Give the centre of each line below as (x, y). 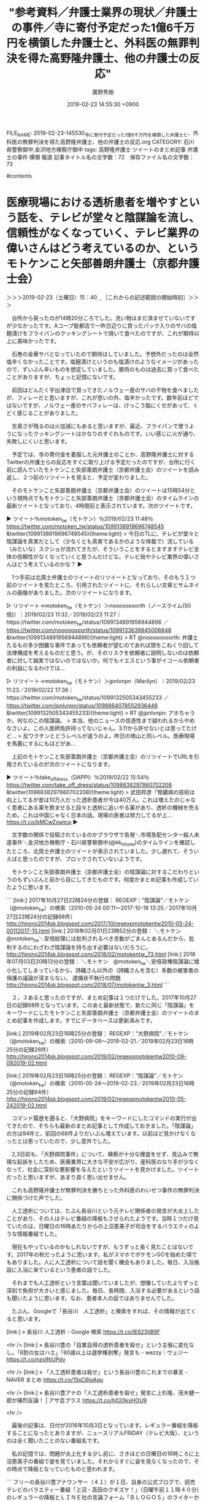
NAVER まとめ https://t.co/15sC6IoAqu (55, 1380)
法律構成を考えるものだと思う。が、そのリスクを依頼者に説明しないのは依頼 (103, 653)
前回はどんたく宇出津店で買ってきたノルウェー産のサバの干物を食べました (105, 390)
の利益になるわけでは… (36, 668)
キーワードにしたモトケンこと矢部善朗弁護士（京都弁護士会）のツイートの (100, 1012)
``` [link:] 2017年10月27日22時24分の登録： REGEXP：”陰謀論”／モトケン (98, 900)
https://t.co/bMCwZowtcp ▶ (42, 822)
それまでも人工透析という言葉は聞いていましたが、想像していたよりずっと (105, 1283)
